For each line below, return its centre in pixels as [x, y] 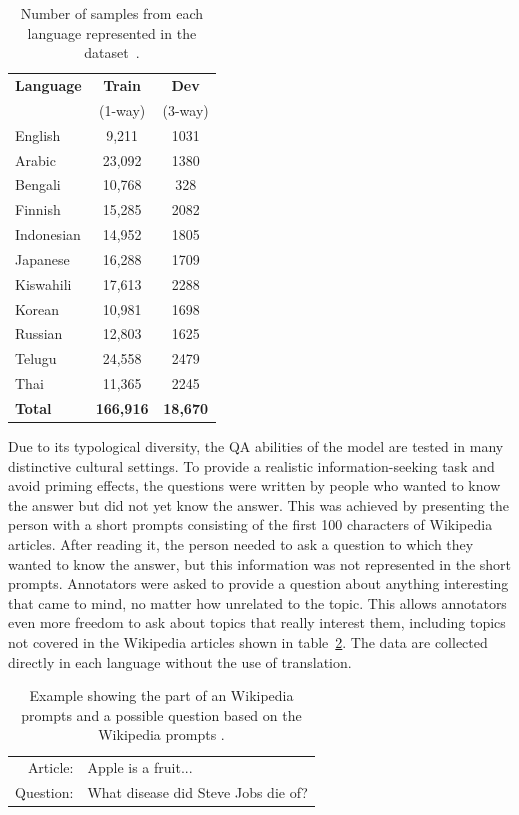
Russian [39, 333]
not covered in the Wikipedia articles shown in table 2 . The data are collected [248, 642]
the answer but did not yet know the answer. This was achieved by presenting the [258, 504]
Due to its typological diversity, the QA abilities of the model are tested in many [256, 446]
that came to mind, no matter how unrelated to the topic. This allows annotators [257, 602]
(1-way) [122, 109]
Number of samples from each [111, 13]
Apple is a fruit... [140, 767]
